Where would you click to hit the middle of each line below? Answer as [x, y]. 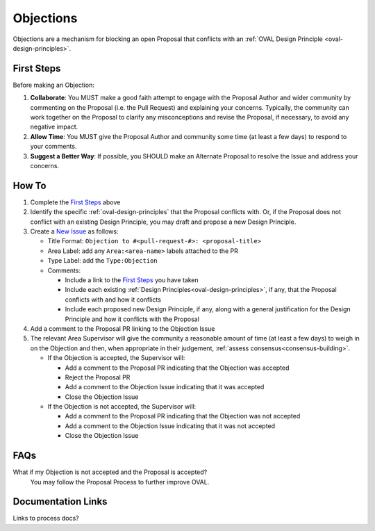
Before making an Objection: [54, 85]
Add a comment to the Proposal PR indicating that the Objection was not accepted [183, 416]
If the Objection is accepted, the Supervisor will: [116, 358]
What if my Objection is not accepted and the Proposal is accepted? [110, 472]
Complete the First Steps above [75, 202]
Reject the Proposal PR [98, 377]
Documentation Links [60, 501]
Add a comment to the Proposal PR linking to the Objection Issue [123, 328]
